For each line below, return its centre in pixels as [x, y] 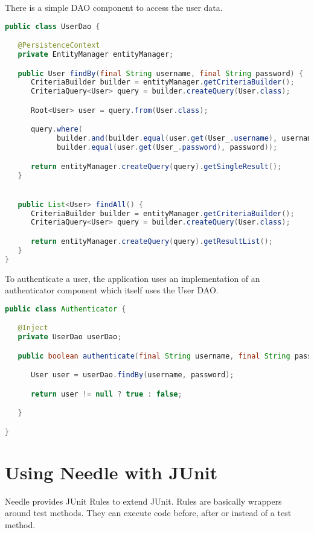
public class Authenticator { [66, 309]
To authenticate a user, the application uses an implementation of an [133, 278]
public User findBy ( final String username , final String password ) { [161, 73]
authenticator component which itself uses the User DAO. [112, 290]
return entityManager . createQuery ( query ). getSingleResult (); [156, 166]
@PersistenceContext [59, 46]
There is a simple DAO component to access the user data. [114, 7]
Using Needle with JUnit [111, 472]
